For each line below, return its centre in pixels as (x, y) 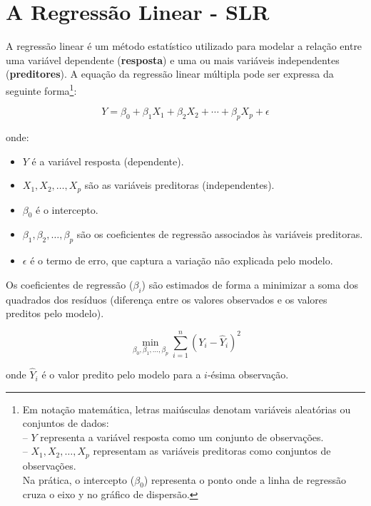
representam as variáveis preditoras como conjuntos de (212, 451)
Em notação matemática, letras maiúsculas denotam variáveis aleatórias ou (187, 409)
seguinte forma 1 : (41, 89)
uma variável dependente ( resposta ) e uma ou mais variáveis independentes (173, 60)
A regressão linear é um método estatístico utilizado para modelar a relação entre (184, 46)
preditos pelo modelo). (55, 313)
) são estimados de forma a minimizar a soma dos (250, 284)
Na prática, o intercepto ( (78, 479)
